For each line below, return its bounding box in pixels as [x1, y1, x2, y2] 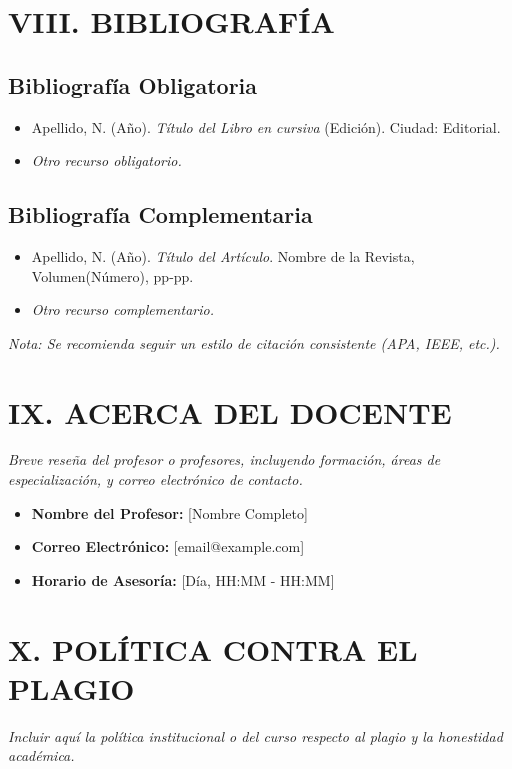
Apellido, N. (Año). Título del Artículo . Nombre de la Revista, [31, 245, 415, 266]
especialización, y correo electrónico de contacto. [8, 469, 303, 490]
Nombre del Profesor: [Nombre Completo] [31, 502, 308, 523]
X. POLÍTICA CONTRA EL [8, 628, 418, 669]
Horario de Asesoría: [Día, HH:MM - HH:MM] [31, 569, 335, 590]
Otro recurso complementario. [31, 299, 214, 320]
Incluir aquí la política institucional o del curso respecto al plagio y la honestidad [8, 725, 503, 746]
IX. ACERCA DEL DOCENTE [8, 391, 452, 432]
